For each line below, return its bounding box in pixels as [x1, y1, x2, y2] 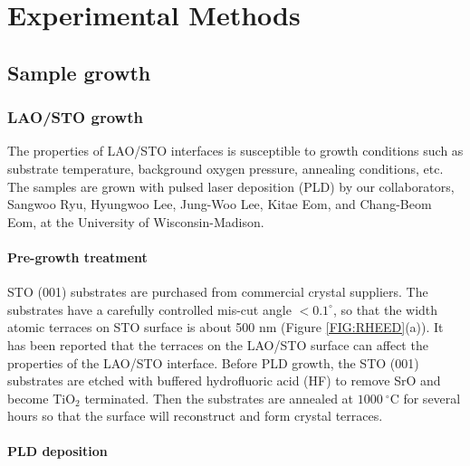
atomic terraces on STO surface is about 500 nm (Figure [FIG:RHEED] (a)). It [7, 318, 444, 337]
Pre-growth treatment [7, 247, 148, 266]
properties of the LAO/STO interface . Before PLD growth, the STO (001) [7, 353, 419, 372]
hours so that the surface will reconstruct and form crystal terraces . [7, 406, 383, 425]
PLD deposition [7, 442, 108, 461]
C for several [389, 388, 461, 407]
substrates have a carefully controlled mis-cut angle [7, 300, 292, 319]
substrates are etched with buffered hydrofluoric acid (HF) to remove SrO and [7, 371, 441, 390]
